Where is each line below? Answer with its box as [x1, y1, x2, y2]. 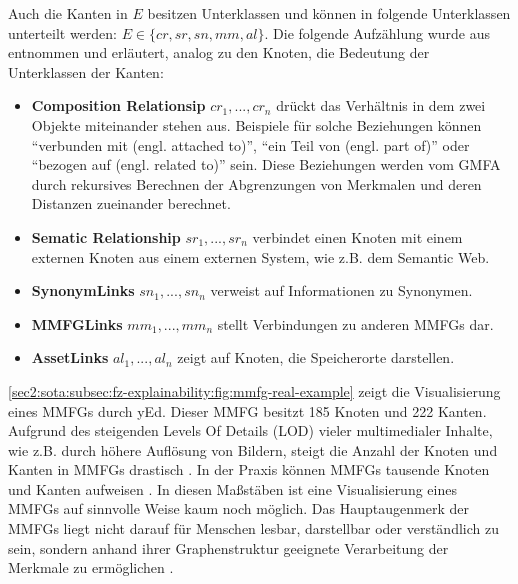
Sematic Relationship [31, 226, 181, 247]
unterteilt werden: [8, 22, 117, 43]
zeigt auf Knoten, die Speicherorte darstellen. [177, 347, 455, 368]
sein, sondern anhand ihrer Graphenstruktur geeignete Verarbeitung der [8, 537, 449, 558]
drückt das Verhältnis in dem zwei [276, 95, 486, 116]
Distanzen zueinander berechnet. [31, 193, 231, 214]
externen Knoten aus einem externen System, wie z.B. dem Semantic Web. [31, 246, 490, 267]
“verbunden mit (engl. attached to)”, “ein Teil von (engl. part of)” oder [31, 134, 470, 155]
